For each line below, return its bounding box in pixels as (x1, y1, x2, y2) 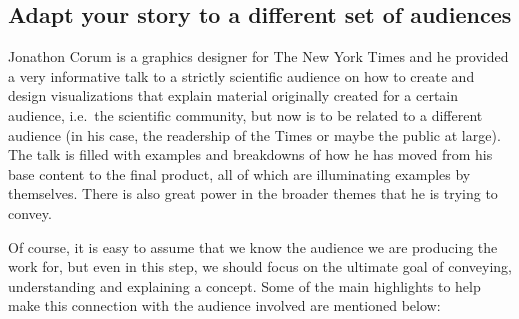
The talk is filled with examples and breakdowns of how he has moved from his (8, 144, 493, 165)
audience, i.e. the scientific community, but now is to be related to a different (8, 104, 483, 125)
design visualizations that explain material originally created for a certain (8, 85, 459, 106)
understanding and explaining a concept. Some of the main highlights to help (8, 275, 481, 296)
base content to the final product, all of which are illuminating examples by (8, 163, 471, 184)
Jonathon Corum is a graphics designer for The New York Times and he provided (8, 46, 509, 67)
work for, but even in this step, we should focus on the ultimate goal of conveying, (8, 256, 512, 277)
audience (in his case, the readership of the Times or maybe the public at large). (8, 124, 501, 145)
